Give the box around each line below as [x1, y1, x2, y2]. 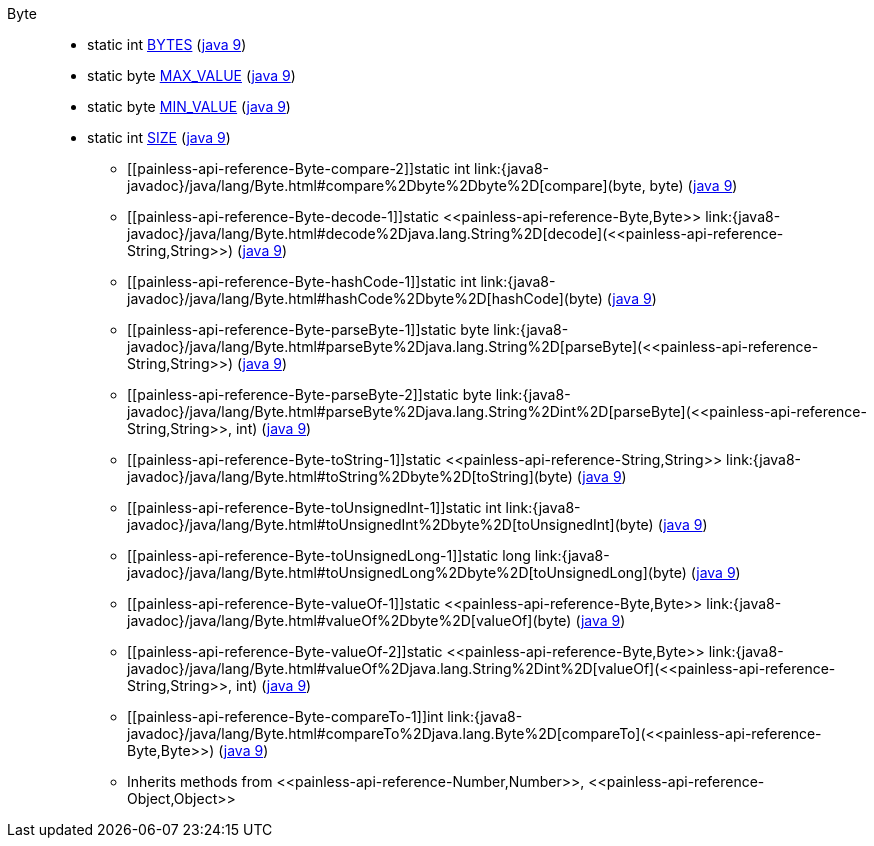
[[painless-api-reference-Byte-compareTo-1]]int [127, 708, 444, 725]
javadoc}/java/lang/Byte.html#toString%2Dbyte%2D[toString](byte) [127, 468, 573, 485]
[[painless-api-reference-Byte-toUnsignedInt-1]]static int [127, 499, 502, 516]
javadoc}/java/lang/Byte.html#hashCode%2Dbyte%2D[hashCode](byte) [127, 290, 603, 307]
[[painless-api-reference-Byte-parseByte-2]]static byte [127, 386, 492, 403]
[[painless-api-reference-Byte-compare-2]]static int [127, 160, 471, 177]
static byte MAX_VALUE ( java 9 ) [87, 67, 296, 84]
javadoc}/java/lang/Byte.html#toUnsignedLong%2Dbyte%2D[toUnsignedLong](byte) [127, 564, 687, 581]
